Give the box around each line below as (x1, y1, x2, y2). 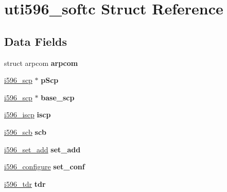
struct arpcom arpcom (4, 57, 78, 68)
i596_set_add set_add (4, 144, 81, 154)
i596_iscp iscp (4, 109, 51, 120)
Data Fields (4, 33, 67, 49)
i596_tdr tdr (4, 178, 46, 189)
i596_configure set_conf (4, 161, 85, 172)
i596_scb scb (4, 126, 47, 137)
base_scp (41, 92, 75, 102)
